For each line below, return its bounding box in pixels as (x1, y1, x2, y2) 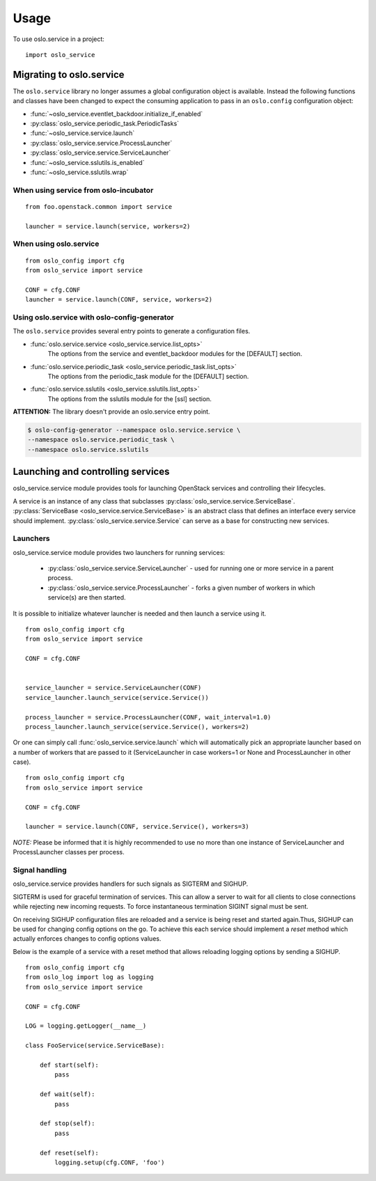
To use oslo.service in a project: (13, 35, 104, 43)
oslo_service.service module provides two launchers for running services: (13, 548, 226, 556)
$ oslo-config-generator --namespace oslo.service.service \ (27, 426, 241, 435)
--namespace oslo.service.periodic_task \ (27, 436, 175, 444)
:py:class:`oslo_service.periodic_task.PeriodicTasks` (30, 119, 180, 128)
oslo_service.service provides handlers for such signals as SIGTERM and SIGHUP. (13, 879, 249, 888)
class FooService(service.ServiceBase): (25, 1042, 165, 1049)
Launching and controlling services (13, 466, 170, 478)
